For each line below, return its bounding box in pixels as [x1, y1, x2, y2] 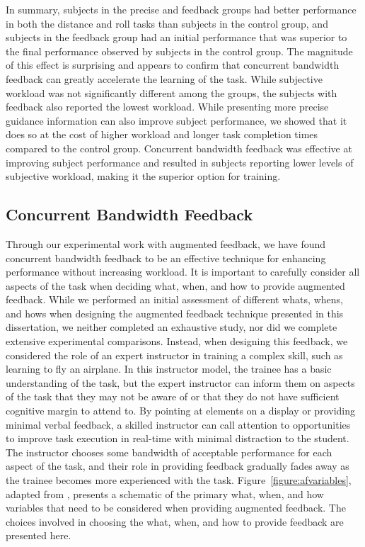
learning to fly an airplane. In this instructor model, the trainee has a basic [6, 361, 332, 376]
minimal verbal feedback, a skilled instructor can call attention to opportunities [6, 417, 351, 432]
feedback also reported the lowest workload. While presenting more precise [6, 99, 329, 114]
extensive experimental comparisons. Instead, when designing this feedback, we [6, 334, 348, 349]
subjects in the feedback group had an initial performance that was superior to [6, 30, 347, 45]
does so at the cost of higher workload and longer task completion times [6, 127, 318, 142]
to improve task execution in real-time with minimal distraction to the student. [6, 431, 349, 446]
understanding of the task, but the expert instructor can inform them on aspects [6, 375, 355, 390]
